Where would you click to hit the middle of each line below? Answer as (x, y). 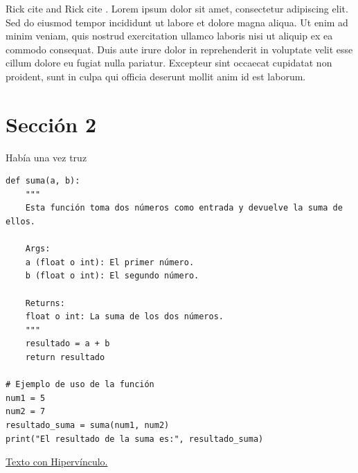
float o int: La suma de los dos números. (124, 317)
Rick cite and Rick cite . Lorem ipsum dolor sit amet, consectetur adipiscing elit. (177, 8)
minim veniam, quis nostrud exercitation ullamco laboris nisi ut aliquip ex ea (169, 36)
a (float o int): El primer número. (110, 262)
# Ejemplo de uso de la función (80, 385)
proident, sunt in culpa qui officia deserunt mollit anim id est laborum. (156, 76)
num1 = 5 (26, 398)
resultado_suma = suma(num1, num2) (88, 425)
